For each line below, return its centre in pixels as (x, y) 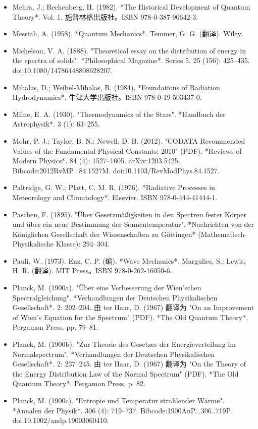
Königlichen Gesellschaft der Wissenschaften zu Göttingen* (104, 234)
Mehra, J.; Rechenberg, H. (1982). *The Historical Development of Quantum (131, 7)
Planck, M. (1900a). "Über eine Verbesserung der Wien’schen (107, 288)
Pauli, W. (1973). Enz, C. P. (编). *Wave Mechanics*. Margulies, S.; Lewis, (129, 260)
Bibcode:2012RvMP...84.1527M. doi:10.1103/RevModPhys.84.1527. (116, 170)
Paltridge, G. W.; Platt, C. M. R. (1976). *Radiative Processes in (114, 187)
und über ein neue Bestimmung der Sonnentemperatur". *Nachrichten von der (133, 224)
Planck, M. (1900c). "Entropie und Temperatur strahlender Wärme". (118, 400)
